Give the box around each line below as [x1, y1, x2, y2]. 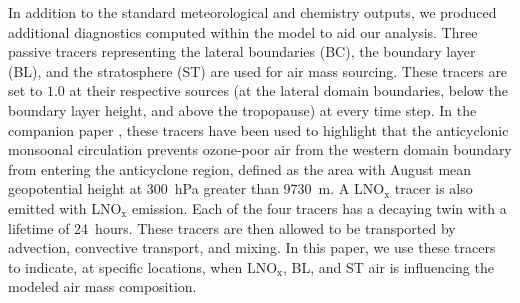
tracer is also [394, 178, 473, 199]
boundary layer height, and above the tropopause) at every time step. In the [8, 99, 477, 120]
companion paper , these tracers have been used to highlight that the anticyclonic [8, 119, 509, 140]
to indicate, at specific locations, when [8, 256, 243, 277]
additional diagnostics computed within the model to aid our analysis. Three [8, 21, 478, 42]
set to [8, 80, 43, 101]
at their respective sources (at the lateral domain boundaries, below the [69, 80, 508, 101]
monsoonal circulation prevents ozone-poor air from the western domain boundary [8, 139, 512, 160]
